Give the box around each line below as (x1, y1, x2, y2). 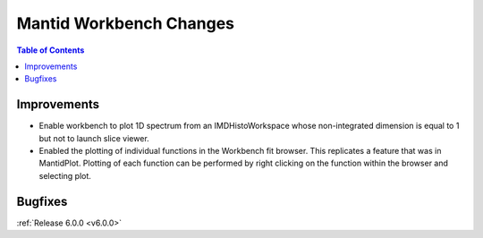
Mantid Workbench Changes (16, 13, 234, 33)
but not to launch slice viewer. (38, 132, 149, 143)
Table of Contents (16, 45, 85, 55)
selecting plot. (38, 170, 91, 181)
